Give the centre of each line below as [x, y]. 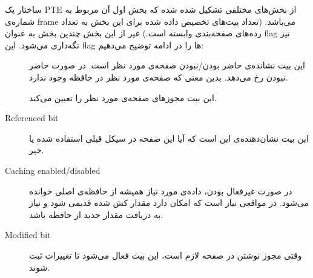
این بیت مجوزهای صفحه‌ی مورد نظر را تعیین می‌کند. [123, 97]
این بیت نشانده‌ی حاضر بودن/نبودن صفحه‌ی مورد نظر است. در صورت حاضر [167, 65]
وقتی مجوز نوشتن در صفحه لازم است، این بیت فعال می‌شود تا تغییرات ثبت [166, 255]
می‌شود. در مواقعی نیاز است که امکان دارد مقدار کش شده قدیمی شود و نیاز [169, 203]
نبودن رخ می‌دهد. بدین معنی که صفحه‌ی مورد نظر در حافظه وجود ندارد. [159, 77]
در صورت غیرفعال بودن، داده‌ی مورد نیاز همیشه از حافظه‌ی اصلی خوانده [161, 190]
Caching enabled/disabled [53, 170]
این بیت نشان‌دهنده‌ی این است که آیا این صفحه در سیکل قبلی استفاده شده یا [169, 138]
